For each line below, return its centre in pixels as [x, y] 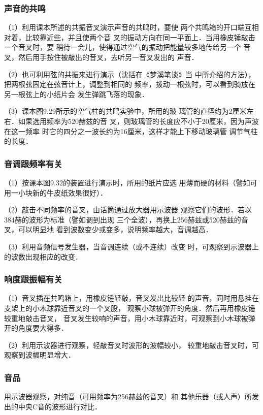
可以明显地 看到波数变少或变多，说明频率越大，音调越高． [115, 229]
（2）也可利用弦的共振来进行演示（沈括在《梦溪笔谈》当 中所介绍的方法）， [130, 74]
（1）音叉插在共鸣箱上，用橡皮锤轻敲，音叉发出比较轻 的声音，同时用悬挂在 [131, 298]
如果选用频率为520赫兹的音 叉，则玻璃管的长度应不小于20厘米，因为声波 [138, 121]
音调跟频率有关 [33, 163]
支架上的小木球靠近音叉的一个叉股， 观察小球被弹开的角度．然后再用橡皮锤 [130, 308]
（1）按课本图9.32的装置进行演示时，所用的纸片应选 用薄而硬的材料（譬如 [127, 182]
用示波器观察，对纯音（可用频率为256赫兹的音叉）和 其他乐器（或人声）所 [128, 396]
